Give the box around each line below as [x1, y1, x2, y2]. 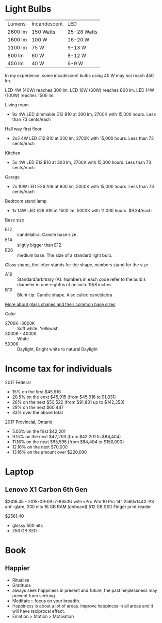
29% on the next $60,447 [12, 404, 64, 410]
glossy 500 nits [12, 523, 43, 528]
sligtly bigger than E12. [17, 242, 63, 248]
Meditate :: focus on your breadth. [12, 598, 81, 604]
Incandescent [31, 20, 63, 27]
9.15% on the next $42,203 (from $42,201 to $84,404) [12, 433, 121, 439]
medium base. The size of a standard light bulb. [17, 252, 113, 258]
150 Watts [31, 28, 56, 35]
